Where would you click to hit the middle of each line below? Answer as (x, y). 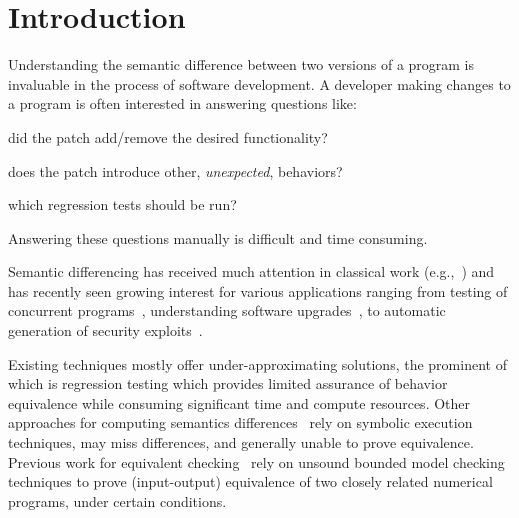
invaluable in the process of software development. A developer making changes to (259, 83)
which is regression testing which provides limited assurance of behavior (228, 383)
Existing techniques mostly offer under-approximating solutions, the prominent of (257, 363)
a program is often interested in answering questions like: (182, 103)
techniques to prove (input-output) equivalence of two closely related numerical (250, 481)
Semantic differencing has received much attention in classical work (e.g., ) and (251, 271)
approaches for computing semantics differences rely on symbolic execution (240, 422)
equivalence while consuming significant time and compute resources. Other (239, 402)
